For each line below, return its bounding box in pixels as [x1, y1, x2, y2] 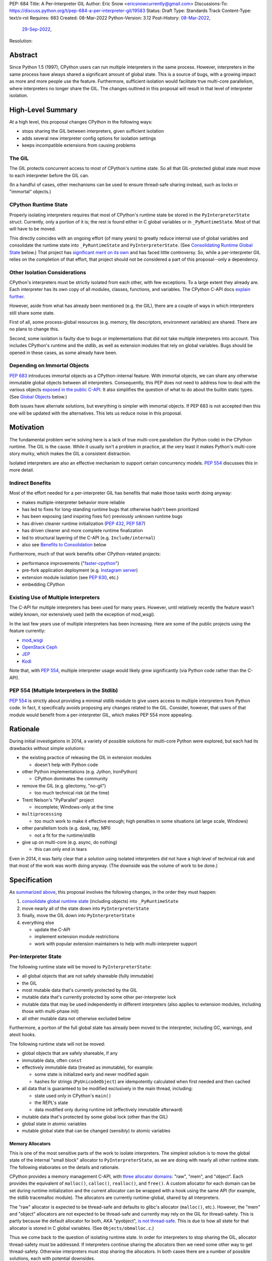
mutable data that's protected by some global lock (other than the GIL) [22, 1114, 168, 1120]
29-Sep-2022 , [22, 26, 52, 32]
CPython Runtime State [9, 201, 68, 208]
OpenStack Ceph [22, 644, 58, 650]
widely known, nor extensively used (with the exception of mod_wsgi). [9, 611, 156, 617]
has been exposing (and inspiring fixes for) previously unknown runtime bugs [22, 513, 183, 520]
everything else [22, 920, 54, 926]
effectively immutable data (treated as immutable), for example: [22, 1064, 154, 1070]
